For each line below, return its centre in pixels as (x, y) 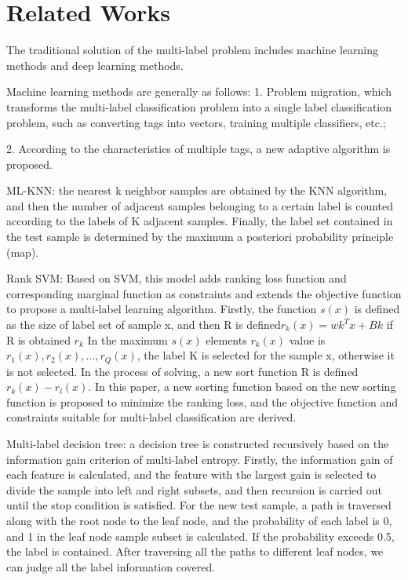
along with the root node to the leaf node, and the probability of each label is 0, (199, 521)
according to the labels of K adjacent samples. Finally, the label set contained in (200, 221)
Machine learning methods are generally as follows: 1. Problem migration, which (199, 91)
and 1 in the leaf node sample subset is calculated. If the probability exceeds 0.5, (200, 536)
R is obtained (38, 339)
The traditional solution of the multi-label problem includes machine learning (192, 50)
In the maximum (127, 339)
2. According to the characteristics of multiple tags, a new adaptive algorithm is (199, 149)
